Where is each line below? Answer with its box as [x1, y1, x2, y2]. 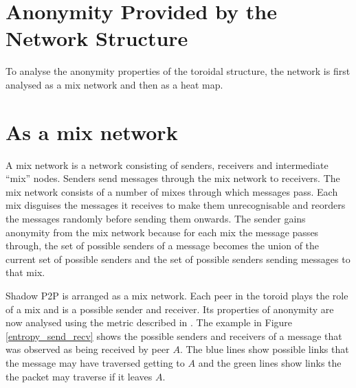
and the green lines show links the [198, 355, 342, 369]
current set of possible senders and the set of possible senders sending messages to [5, 251, 351, 266]
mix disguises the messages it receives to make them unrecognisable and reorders [5, 198, 346, 212]
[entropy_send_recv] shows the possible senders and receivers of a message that [5, 328, 342, 343]
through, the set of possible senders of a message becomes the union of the [5, 238, 320, 253]
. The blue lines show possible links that [179, 342, 349, 356]
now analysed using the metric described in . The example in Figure [5, 315, 293, 330]
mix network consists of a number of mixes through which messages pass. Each [5, 184, 338, 198]
